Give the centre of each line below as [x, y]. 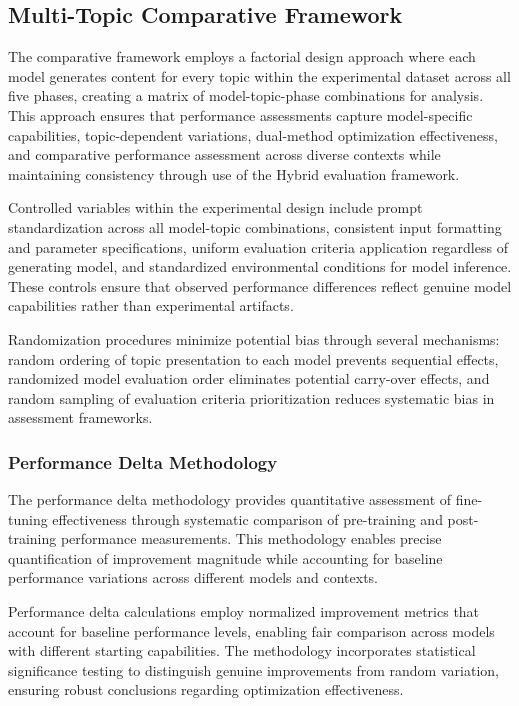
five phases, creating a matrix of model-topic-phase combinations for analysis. [246, 95]
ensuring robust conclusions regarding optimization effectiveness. [206, 689]
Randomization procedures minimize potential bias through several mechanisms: [254, 338]
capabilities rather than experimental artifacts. [151, 305]
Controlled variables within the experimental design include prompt [215, 207]
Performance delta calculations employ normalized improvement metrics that [244, 611]
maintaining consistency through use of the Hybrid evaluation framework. [234, 173]
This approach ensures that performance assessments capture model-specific [240, 114]
